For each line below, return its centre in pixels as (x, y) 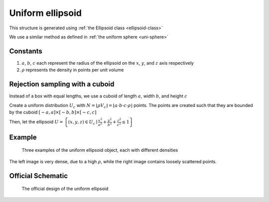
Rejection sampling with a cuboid (62, 84)
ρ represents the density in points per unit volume (73, 70)
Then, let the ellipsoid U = (36, 122)
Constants (26, 51)
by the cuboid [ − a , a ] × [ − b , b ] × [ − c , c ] (53, 112)
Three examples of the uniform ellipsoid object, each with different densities (100, 150)
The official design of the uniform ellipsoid (65, 189)
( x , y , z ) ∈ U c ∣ (83, 123)
